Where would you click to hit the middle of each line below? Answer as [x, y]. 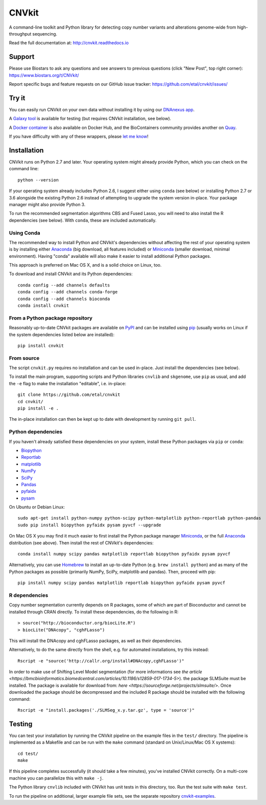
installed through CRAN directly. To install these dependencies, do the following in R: [94, 612]
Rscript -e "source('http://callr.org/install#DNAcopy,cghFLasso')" [101, 661]
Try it [17, 98]
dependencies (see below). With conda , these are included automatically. [83, 220]
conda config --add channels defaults [64, 285]
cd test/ [28, 753]
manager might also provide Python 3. [47, 204]
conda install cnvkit [43, 306]
